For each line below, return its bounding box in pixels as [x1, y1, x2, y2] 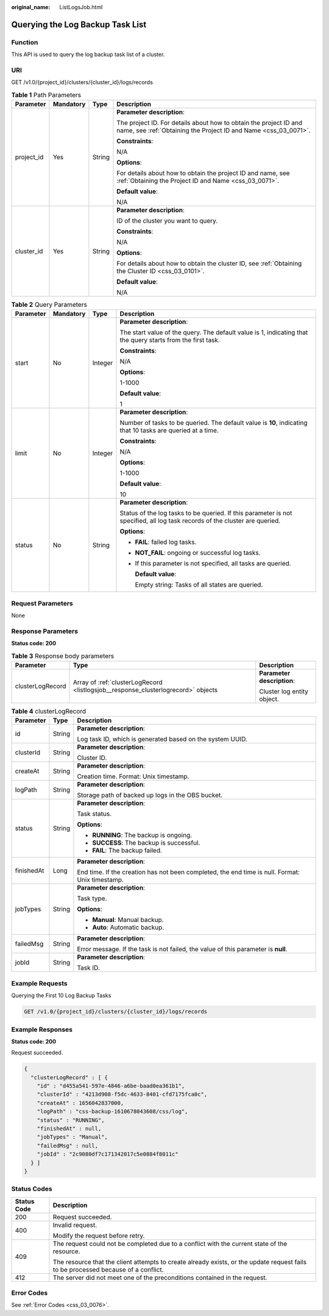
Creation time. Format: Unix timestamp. [77, 772, 189, 781]
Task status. [77, 810, 112, 818]
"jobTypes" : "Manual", [37, 1134, 108, 1140]
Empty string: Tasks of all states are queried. [135, 581, 263, 589]
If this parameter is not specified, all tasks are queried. [135, 559, 292, 568]
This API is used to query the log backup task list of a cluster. [11, 51, 165, 58]
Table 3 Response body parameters [11, 651, 115, 660]
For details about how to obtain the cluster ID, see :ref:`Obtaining [116, 259, 302, 268]
